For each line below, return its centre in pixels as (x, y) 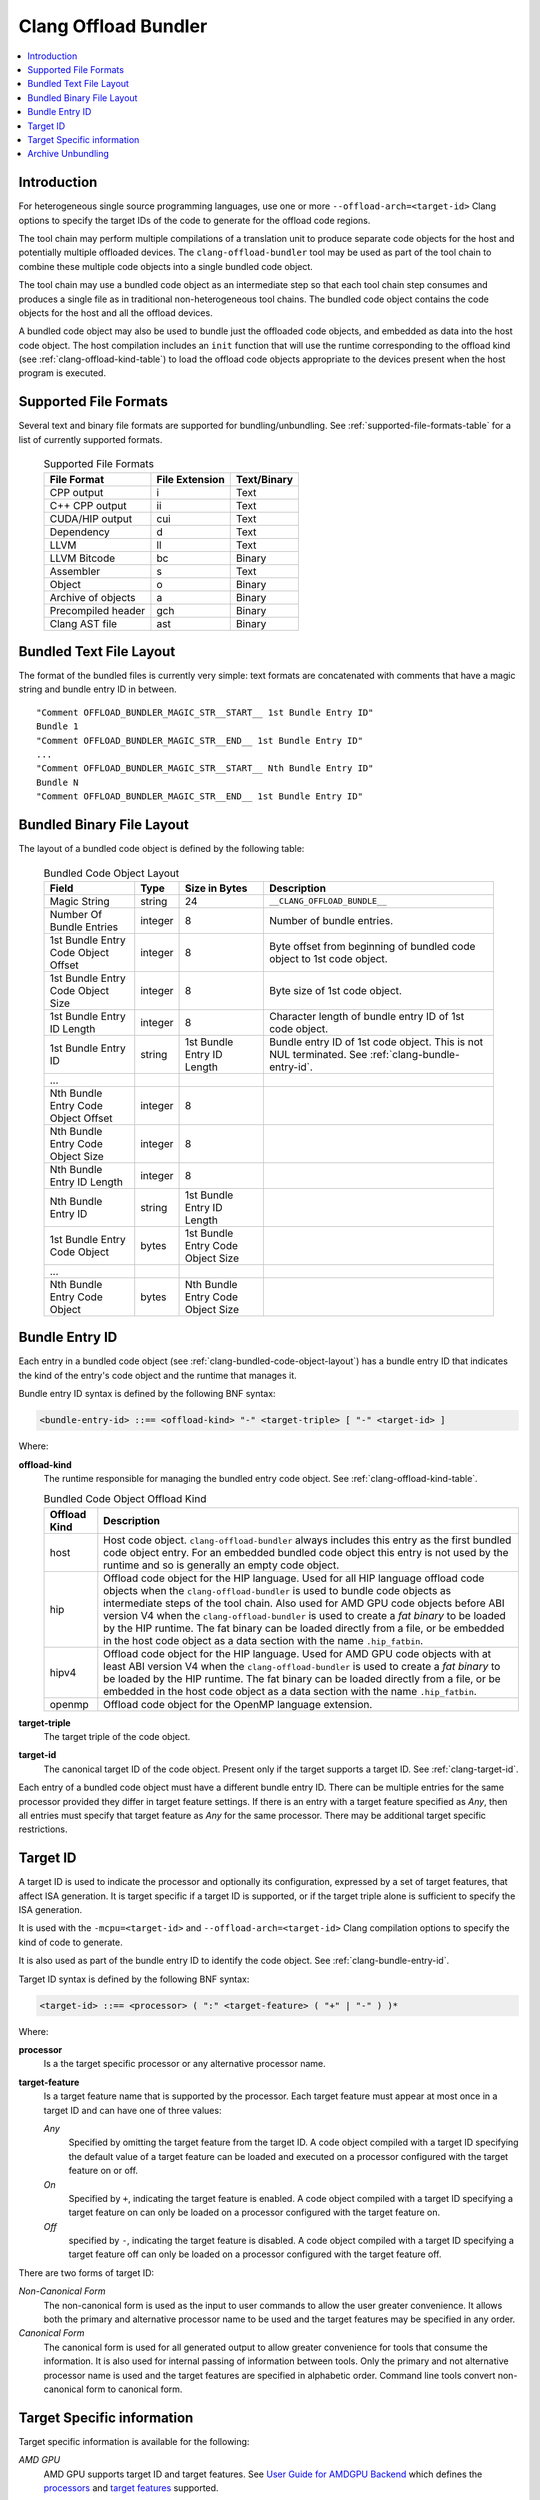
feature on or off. (103, 2171)
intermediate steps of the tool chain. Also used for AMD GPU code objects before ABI (304, 1603)
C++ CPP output (88, 505)
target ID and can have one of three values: (132, 2110)
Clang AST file (83, 623)
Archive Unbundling (68, 154)
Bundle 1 (57, 726)
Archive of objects (92, 597)
